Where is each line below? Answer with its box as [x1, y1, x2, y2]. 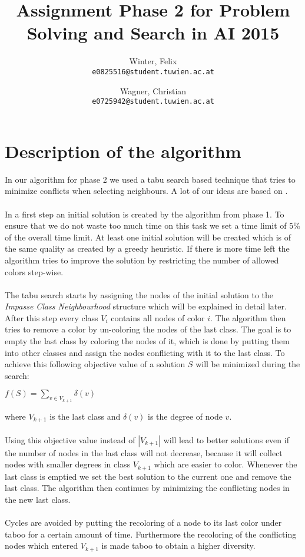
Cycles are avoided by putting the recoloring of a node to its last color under [5, 516, 282, 529]
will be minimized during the [195, 358, 300, 370]
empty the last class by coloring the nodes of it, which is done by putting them [5, 335, 290, 347]
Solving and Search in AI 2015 [26, 21, 280, 45]
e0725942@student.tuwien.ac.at [92, 97, 214, 106]
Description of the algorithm [5, 139, 241, 163]
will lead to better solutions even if [163, 433, 289, 446]
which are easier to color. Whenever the [154, 458, 297, 470]
